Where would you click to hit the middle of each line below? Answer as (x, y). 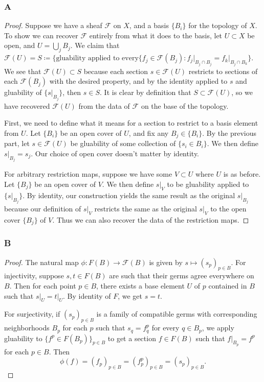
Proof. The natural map (41, 262)
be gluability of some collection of (123, 143)
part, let (17, 143)
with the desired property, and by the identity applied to (138, 81)
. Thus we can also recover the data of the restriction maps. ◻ (151, 219)
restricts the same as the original (146, 209)
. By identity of (87, 295)
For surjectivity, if (32, 314)
